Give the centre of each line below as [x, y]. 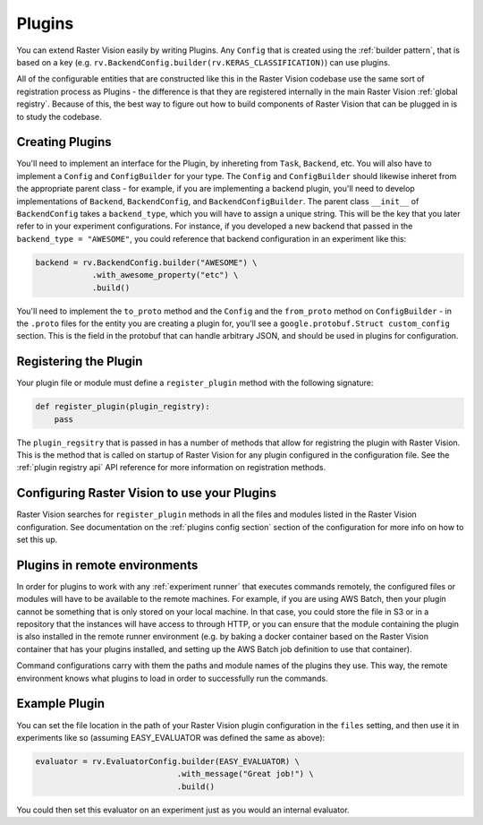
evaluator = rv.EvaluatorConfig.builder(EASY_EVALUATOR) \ [167, 761]
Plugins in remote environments [107, 565]
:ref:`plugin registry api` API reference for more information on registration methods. [171, 468]
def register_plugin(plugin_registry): [123, 407]
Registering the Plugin [80, 361]
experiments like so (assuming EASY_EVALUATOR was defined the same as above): [171, 737]
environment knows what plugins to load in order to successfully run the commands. [172, 678]
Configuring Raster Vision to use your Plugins [147, 493]
